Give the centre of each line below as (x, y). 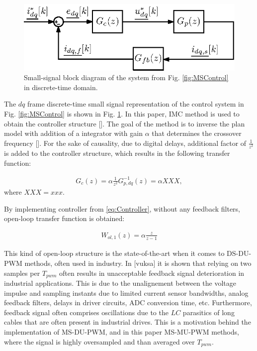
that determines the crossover (197, 133)
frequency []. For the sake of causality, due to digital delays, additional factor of (125, 143)
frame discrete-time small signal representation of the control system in (135, 104)
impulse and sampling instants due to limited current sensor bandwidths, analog (126, 292)
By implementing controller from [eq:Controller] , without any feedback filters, (122, 208)
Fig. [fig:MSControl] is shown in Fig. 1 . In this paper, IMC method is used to (122, 114)
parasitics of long (209, 312)
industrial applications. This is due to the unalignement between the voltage (120, 283)
